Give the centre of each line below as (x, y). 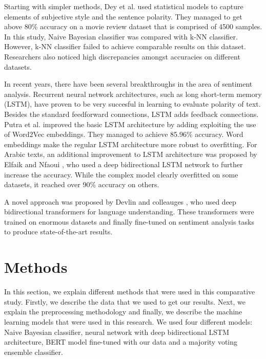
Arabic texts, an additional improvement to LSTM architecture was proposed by (131, 154)
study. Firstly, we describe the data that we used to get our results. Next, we (125, 301)
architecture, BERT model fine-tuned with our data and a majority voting (121, 342)
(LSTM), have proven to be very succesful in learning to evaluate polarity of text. (132, 104)
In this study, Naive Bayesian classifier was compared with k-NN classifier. (121, 36)
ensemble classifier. (34, 352)
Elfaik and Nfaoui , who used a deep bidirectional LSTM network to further (124, 164)
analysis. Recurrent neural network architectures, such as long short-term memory (133, 94)
